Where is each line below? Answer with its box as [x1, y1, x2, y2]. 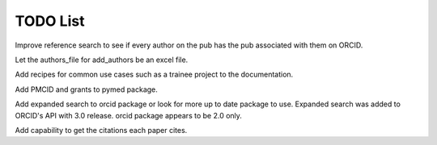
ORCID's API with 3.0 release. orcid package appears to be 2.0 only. [15, 110, 243, 120]
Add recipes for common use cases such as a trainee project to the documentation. [15, 69, 294, 80]
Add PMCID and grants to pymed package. [15, 85, 158, 94]
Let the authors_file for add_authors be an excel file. [15, 55, 189, 64]
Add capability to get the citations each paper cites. [15, 125, 188, 135]
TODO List [15, 12, 85, 30]
